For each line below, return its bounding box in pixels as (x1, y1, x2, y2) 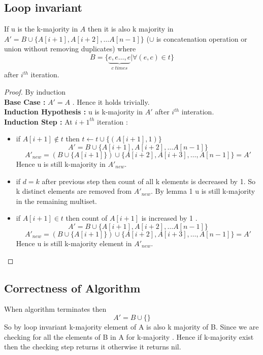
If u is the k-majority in (4, 23, 78, 34)
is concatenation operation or (156, 33, 247, 44)
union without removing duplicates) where (4, 43, 136, 54)
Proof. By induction (4, 86, 66, 97)
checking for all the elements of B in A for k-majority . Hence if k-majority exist (4, 331, 254, 342)
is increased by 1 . (141, 213, 198, 223)
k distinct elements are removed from (16, 186, 132, 196)
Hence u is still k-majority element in (16, 238, 132, 248)
